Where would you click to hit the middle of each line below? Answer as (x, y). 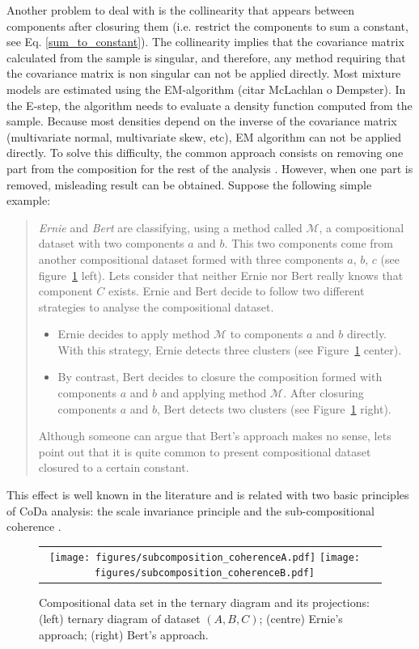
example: (29, 200)
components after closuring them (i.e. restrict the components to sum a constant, (207, 25)
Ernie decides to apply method (134, 334)
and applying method (214, 393)
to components (267, 334)
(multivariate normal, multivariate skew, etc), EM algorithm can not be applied (204, 136)
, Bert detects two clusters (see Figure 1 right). (274, 408)
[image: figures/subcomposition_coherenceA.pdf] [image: (205, 557)
